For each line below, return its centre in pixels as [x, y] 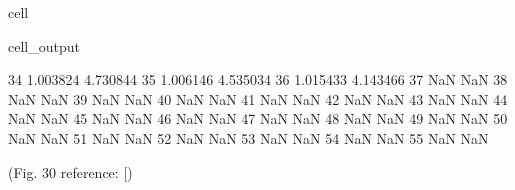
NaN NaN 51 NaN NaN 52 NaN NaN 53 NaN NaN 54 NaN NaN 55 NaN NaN [248, 137]
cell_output [44, 45]
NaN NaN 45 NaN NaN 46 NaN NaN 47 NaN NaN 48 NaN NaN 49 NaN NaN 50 [258, 118]
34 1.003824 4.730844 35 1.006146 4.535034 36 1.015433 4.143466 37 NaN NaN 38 [258, 79]
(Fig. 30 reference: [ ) [70, 171]
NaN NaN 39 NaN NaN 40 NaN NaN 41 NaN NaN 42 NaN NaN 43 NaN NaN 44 [258, 98]
